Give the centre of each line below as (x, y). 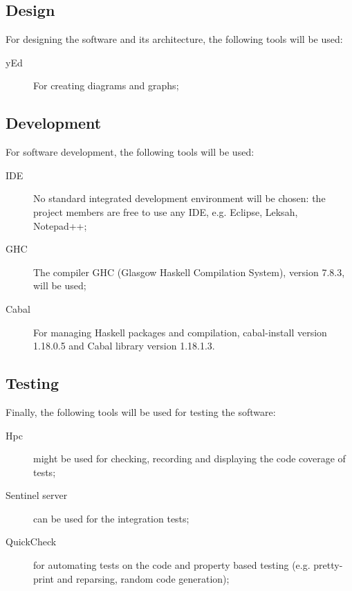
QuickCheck (31, 542)
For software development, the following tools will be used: (130, 152)
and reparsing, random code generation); (143, 578)
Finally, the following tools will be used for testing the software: (141, 411)
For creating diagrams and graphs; (106, 85)
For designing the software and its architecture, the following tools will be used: (174, 39)
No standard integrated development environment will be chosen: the (179, 198)
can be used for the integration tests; (111, 518)
